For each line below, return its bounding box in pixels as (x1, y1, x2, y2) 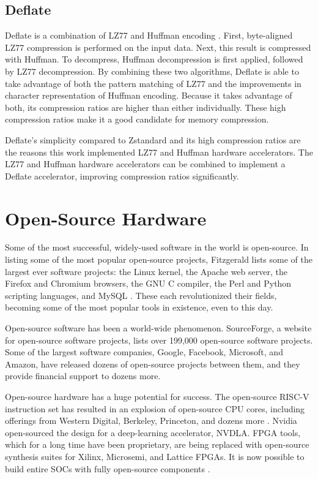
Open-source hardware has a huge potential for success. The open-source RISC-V (5, 390, 309, 402)
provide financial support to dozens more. (5, 369, 161, 382)
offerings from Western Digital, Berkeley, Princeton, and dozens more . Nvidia (5, 414, 297, 427)
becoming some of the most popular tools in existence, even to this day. (5, 301, 273, 314)
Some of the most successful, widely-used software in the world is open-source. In (5, 241, 309, 254)
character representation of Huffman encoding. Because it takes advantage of (5, 89, 292, 102)
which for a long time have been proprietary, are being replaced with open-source (5, 438, 309, 451)
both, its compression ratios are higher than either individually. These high (5, 100, 286, 113)
